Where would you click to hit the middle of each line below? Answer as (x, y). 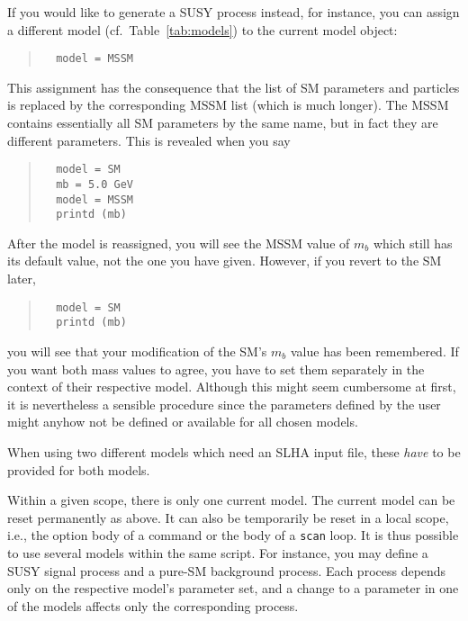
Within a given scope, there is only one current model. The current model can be (231, 500)
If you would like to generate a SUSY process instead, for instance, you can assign (234, 12)
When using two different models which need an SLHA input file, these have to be (234, 451)
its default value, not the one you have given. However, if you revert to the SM (225, 261)
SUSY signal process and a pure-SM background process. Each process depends (227, 570)
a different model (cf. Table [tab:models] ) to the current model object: (202, 29)
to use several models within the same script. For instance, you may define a (218, 552)
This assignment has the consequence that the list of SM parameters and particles (234, 87)
